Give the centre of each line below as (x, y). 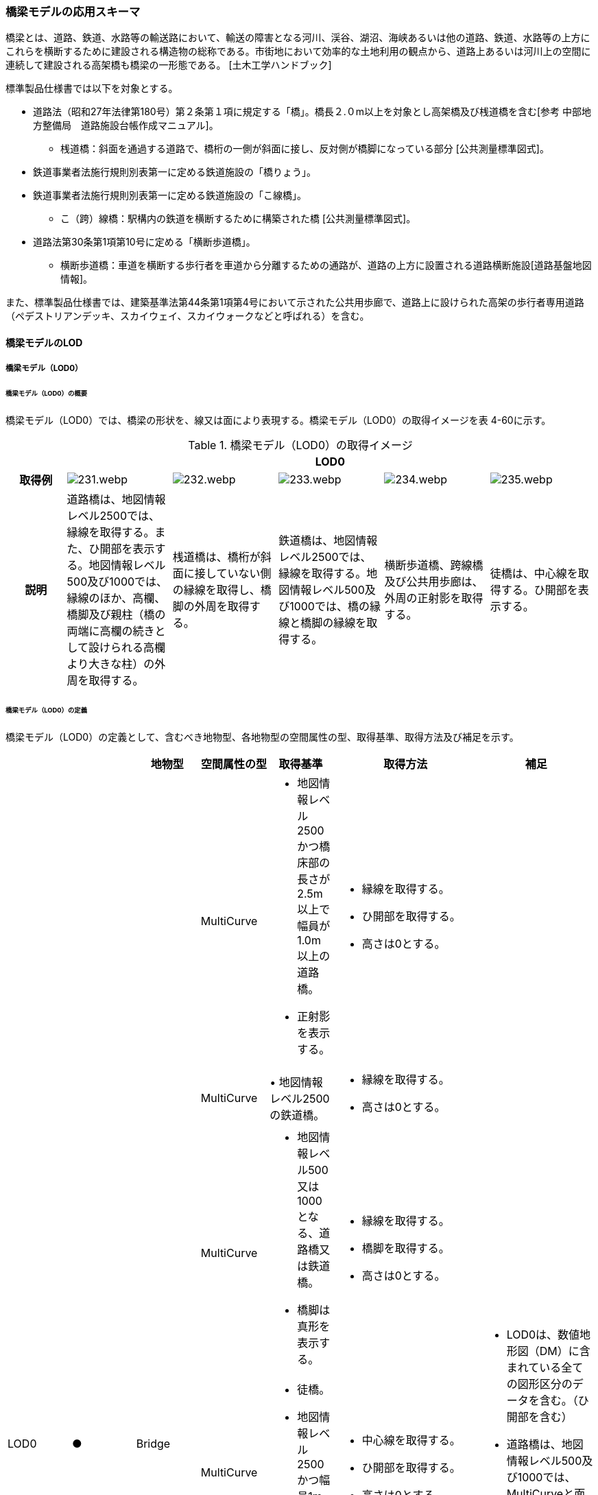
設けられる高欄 (127, 648)
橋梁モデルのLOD (44, 342)
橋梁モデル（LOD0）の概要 (47, 394)
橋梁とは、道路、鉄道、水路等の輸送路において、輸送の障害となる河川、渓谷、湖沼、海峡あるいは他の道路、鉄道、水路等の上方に (298, 38)
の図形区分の (539, 1384)
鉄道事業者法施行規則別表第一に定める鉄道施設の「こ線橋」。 (170, 195)
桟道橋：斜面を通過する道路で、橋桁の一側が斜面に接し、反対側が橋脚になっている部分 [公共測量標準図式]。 (305, 149)
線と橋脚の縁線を (323, 623)
